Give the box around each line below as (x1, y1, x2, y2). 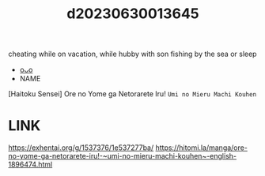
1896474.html (8, 159, 53, 170)
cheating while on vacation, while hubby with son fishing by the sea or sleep (8, 49, 257, 59)
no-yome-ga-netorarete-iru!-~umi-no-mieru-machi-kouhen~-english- (8, 152, 237, 161)
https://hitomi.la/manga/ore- (155, 143, 248, 152)
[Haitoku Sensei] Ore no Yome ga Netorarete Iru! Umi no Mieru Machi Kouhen (8, 89, 257, 99)
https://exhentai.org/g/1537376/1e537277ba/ (8, 143, 154, 152)
